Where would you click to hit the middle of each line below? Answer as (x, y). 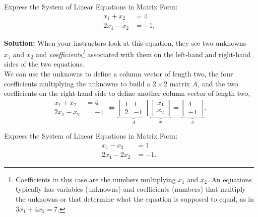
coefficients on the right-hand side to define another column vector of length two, (127, 93)
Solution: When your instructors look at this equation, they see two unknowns (125, 42)
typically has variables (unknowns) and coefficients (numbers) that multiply (131, 189)
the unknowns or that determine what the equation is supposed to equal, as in (135, 198)
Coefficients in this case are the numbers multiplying (96, 179)
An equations (232, 179)
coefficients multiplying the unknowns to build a (77, 83)
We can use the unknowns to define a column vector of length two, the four (119, 73)
